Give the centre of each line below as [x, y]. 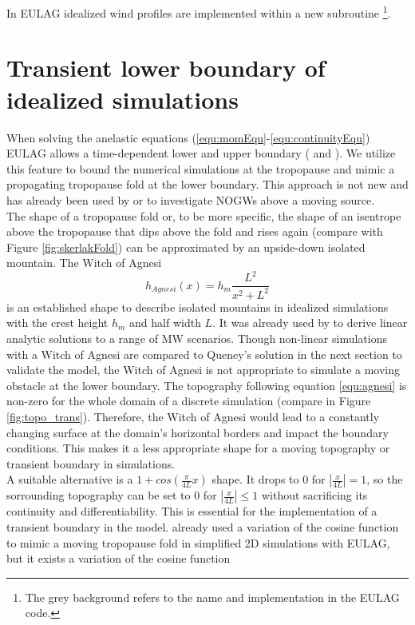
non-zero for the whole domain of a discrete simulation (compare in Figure [189, 401]
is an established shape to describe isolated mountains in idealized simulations [198, 307]
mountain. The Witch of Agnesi [84, 263]
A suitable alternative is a [70, 479]
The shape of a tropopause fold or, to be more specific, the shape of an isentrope [204, 215]
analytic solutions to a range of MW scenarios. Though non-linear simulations [197, 338]
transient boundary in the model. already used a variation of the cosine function [203, 526]
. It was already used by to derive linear [310, 322]
